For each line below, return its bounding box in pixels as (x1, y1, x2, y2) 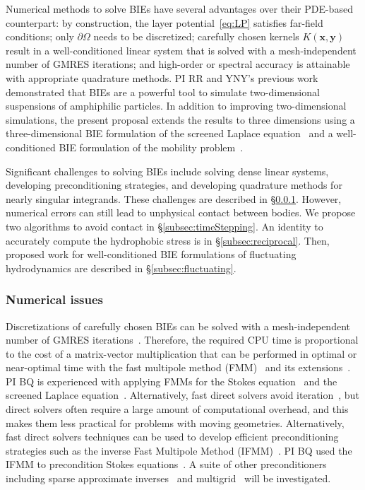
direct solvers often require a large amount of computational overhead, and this (6, 402, 349, 416)
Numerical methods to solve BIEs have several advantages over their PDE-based (6, 1, 353, 16)
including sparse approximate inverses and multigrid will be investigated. (6, 471, 331, 486)
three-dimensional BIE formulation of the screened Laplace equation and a (6, 126, 333, 141)
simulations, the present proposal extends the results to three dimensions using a (6, 112, 355, 127)
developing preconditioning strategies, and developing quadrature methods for (6, 177, 342, 192)
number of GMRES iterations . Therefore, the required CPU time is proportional (6, 332, 359, 347)
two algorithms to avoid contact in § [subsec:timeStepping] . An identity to (6, 218, 323, 233)
